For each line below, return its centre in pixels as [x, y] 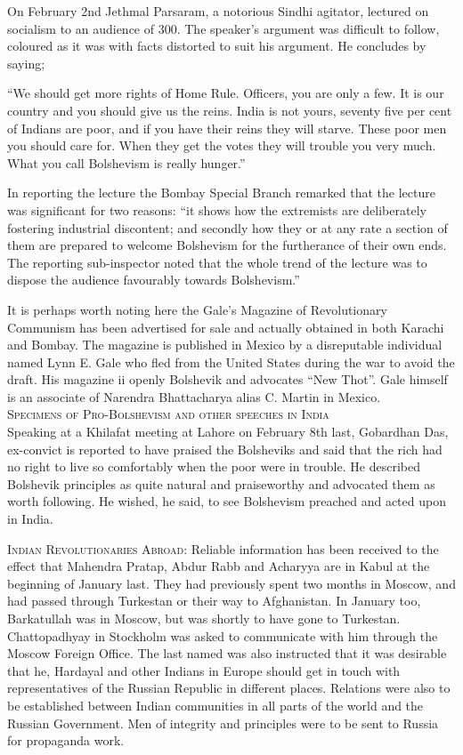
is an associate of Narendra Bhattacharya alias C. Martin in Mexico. [194, 396]
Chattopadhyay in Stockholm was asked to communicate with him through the [223, 635]
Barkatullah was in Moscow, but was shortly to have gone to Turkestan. [204, 618]
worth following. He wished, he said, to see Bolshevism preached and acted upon [227, 501]
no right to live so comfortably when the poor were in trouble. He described [214, 466]
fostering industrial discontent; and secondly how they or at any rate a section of [227, 227]
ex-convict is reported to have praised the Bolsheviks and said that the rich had [225, 449]
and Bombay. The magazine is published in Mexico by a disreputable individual [225, 345]
